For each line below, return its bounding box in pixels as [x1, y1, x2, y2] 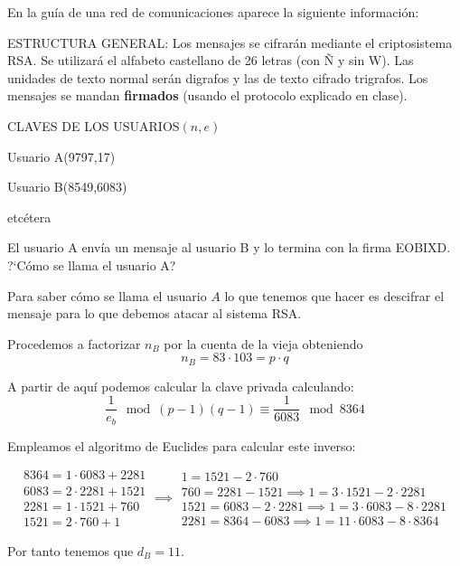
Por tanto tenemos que [7, 541, 134, 560]
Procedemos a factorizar [7, 334, 141, 353]
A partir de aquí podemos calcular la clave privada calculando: [7, 376, 354, 395]
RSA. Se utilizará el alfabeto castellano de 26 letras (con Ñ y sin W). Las [7, 51, 414, 70]
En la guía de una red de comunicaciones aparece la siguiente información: [7, 3, 419, 21]
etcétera [7, 207, 52, 226]
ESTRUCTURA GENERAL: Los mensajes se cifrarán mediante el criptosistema [7, 33, 453, 52]
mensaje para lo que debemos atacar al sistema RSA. [7, 304, 302, 323]
